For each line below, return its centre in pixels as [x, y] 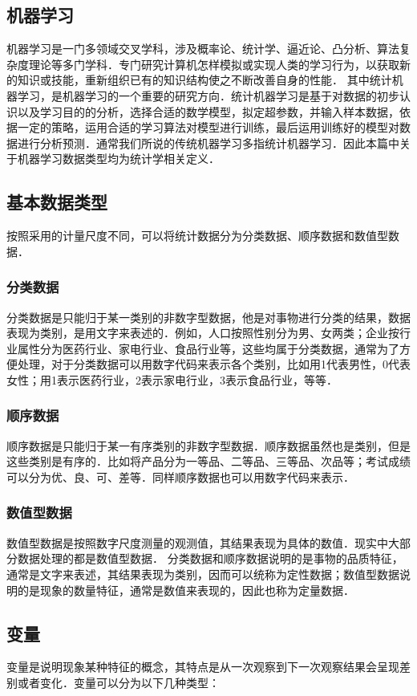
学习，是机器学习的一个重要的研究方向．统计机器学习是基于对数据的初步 [208, 95]
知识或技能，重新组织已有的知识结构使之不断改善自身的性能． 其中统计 [204, 80]
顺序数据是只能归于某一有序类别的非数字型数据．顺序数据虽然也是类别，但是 [208, 445]
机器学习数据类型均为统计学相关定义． [118, 159]
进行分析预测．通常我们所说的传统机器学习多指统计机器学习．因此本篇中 [208, 142]
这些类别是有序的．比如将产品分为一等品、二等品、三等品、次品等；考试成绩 [208, 461]
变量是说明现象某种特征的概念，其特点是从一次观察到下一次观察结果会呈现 [203, 667]
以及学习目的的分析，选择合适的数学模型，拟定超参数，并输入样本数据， [208, 111]
